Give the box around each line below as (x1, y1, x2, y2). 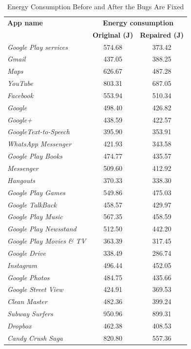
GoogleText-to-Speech (7, 126, 70, 137)
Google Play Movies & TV (7, 236, 86, 246)
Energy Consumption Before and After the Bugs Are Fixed (7, 1, 184, 11)
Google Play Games (7, 187, 65, 197)
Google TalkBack (7, 199, 57, 209)
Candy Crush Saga (7, 332, 63, 343)
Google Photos (7, 272, 50, 282)
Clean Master (7, 296, 47, 307)
